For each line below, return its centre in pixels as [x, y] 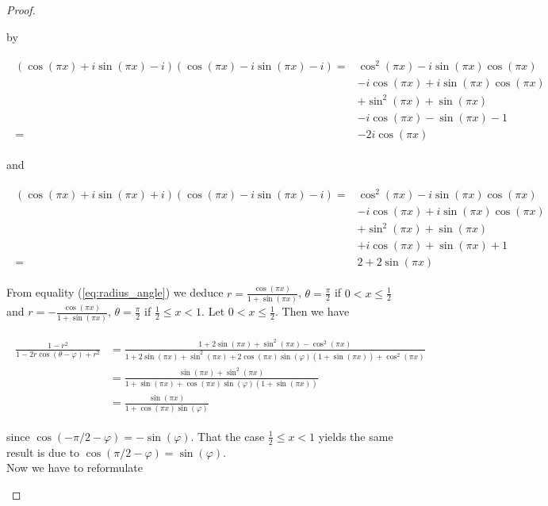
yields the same [356, 436]
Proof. [21, 10]
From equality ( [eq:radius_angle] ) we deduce [115, 292]
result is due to [43, 452]
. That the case [228, 436]
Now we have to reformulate [75, 468]
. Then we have [312, 311]
